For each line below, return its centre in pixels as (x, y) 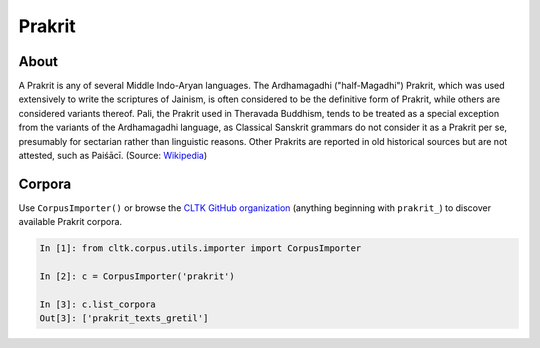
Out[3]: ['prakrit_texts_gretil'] (124, 318)
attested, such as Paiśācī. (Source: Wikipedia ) (113, 156)
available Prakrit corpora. (70, 222)
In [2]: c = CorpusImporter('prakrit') (137, 276)
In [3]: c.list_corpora (98, 304)
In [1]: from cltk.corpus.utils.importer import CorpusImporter (200, 248)
